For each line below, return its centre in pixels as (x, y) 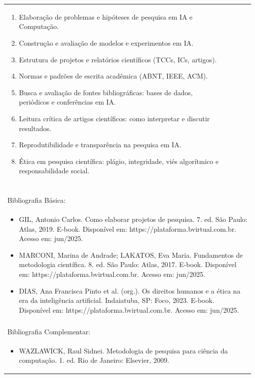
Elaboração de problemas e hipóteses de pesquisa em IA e (106, 16)
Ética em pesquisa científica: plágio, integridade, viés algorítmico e (119, 161)
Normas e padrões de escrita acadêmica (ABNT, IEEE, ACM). (113, 76)
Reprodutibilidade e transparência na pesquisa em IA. (100, 145)
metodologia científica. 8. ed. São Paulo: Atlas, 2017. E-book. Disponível (128, 264)
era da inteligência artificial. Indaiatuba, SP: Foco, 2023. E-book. (116, 300)
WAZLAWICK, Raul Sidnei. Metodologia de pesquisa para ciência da (123, 350)
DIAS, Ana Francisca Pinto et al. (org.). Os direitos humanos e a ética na (130, 290)
